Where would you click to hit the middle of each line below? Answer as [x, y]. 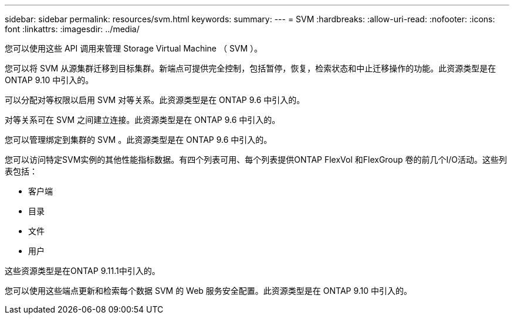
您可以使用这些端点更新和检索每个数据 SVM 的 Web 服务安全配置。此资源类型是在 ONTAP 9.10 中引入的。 [209, 291]
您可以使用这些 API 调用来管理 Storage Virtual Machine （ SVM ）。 [134, 48]
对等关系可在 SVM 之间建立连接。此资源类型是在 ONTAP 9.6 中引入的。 [143, 120]
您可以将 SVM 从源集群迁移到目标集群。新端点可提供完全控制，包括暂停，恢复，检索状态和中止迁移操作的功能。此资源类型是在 [251, 68]
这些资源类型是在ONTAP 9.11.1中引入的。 [82, 271]
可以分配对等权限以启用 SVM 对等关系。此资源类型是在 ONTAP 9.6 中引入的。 [155, 100]
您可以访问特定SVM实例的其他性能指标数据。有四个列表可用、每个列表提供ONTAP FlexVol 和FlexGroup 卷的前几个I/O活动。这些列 [256, 159]
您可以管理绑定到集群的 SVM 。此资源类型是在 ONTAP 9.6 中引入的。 [138, 140]
